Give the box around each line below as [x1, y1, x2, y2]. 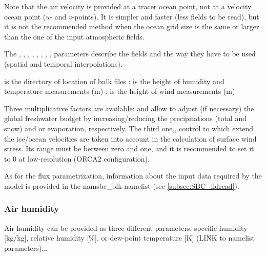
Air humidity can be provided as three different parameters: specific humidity [4, 222, 248, 233]
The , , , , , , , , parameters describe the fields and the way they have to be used [4, 48, 256, 59]
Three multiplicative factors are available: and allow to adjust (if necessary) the [4, 103, 254, 113]
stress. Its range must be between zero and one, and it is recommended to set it [4, 143, 254, 154]
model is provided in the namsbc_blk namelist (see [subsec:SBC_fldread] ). [4, 180, 239, 191]
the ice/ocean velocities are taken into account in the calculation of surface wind [4, 133, 257, 144]
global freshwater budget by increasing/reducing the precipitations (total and [4, 113, 247, 124]
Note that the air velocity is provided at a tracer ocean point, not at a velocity [4, 1, 252, 11]
